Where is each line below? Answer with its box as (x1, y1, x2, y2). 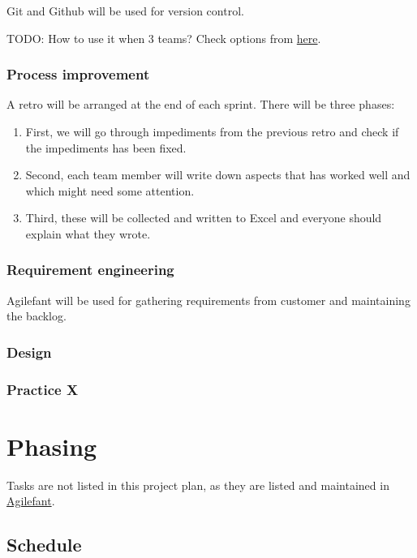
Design (6, 341, 52, 362)
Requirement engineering (6, 260, 174, 280)
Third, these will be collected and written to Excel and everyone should (25, 209, 382, 226)
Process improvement (6, 64, 150, 84)
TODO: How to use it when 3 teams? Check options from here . (6, 29, 321, 46)
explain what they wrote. (25, 225, 151, 242)
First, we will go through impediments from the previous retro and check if (25, 123, 399, 139)
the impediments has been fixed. (25, 139, 187, 156)
